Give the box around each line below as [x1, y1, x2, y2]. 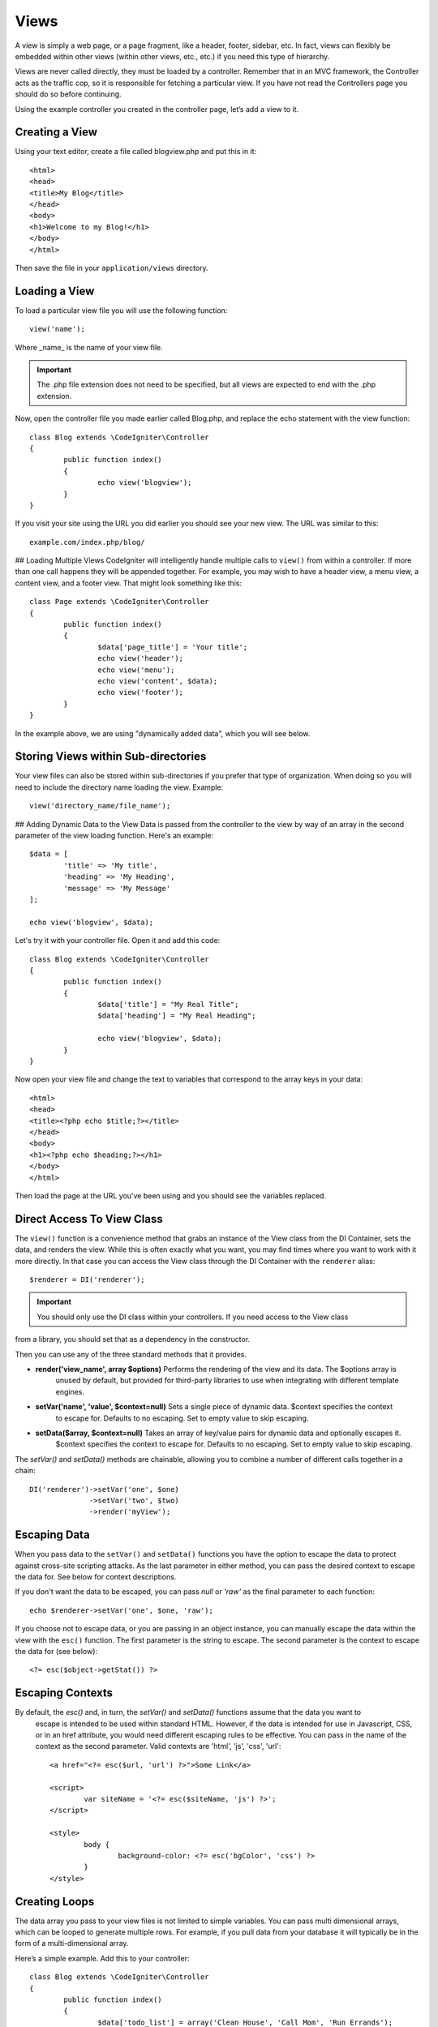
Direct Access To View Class [15, 1212, 163, 1226]
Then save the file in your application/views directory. [15, 263, 208, 272]
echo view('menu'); [97, 665, 175, 675]
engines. [55, 1386, 85, 1396]
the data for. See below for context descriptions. [15, 1571, 177, 1581]
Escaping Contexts [15, 1686, 114, 1700]
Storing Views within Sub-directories [15, 750, 207, 764]
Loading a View [15, 284, 95, 298]
